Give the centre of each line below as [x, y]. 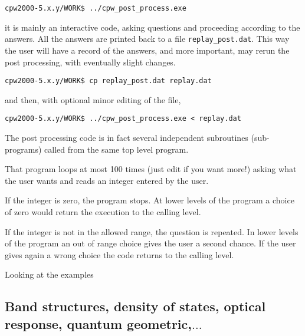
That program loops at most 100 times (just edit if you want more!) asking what [151, 169]
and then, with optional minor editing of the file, [93, 99]
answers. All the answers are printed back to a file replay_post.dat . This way [147, 39]
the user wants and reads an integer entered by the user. [107, 180]
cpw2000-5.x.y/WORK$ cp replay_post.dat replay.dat [108, 81]
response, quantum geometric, [98, 323]
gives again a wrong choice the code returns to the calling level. [119, 254]
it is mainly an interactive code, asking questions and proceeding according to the [152, 27]
